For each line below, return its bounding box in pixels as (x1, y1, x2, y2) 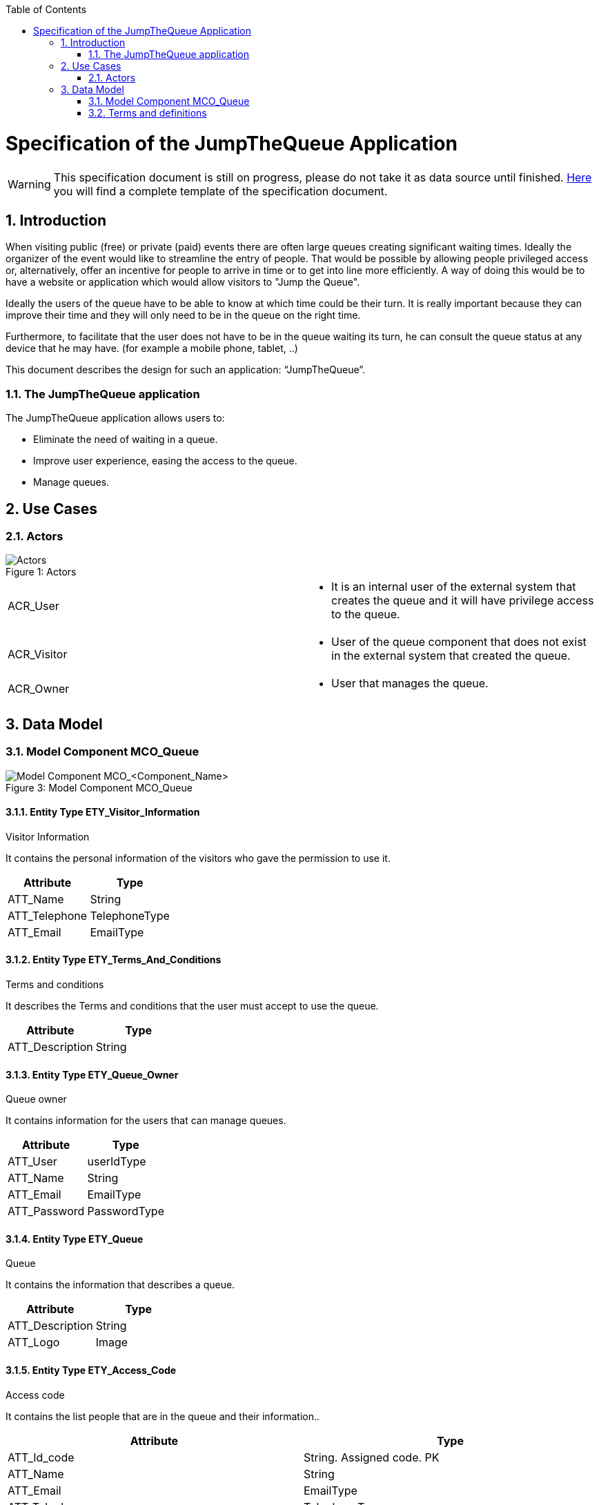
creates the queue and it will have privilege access (331, 593, 594, 608)
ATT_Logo (8, 1335, 60, 1350)
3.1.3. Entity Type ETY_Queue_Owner (6, 1068, 179, 1081)
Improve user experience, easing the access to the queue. (33, 455, 297, 467)
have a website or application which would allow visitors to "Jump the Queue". (6, 276, 360, 288)
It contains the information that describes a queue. (6, 1279, 235, 1291)
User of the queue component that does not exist (331, 635, 587, 649)
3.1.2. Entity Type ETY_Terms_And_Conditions (6, 954, 222, 966)
